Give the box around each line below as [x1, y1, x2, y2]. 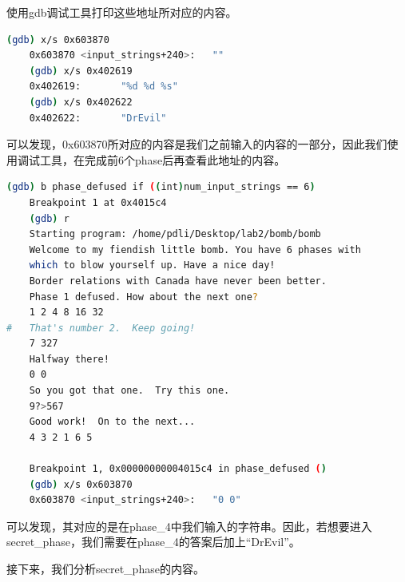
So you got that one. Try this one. [29, 385, 230, 397]
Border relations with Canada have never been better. [29, 275, 327, 287]
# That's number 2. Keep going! [6, 322, 196, 334]
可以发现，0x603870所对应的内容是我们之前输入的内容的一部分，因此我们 [6, 136, 387, 152]
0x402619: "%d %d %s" [29, 81, 178, 93]
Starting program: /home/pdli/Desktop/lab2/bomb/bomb [29, 228, 321, 240]
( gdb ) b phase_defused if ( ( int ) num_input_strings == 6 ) [6, 181, 316, 193]
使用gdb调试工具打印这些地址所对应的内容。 [6, 4, 237, 20]
